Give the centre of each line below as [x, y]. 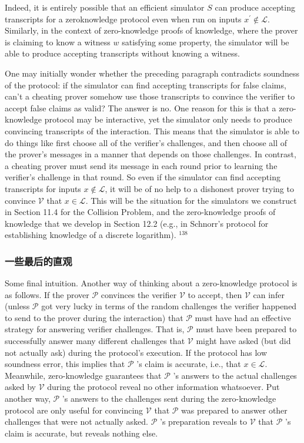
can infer [269, 294]
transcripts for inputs [43, 188]
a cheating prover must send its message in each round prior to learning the [141, 165]
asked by [20, 387]
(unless [17, 306]
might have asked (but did [243, 341]
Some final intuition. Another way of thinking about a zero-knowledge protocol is [151, 283]
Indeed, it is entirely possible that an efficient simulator [105, 7]
